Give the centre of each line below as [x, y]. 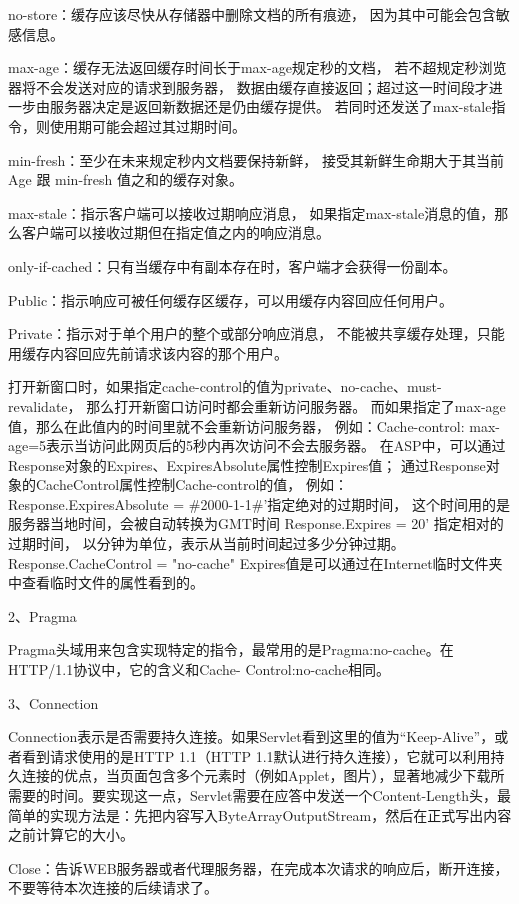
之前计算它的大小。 [71, 834]
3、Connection [53, 702]
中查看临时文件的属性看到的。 [106, 582]
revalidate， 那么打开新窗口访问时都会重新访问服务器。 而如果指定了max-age [257, 405]
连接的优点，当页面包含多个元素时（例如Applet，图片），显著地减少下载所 [263, 775]
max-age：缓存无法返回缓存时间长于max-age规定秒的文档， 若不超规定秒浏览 [257, 67]
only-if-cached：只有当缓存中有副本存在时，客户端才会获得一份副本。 [232, 265]
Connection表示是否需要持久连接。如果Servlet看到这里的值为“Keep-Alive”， [251, 736]
